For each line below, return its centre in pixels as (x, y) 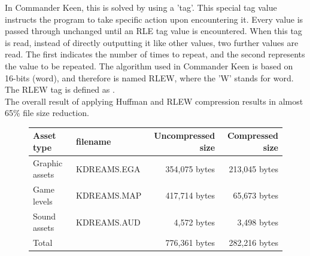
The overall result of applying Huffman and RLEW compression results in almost (154, 101)
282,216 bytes (253, 243)
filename (94, 141)
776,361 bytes (190, 243)
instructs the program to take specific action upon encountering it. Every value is (154, 19)
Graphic (48, 162)
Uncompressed (185, 135)
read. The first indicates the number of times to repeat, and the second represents (155, 54)
